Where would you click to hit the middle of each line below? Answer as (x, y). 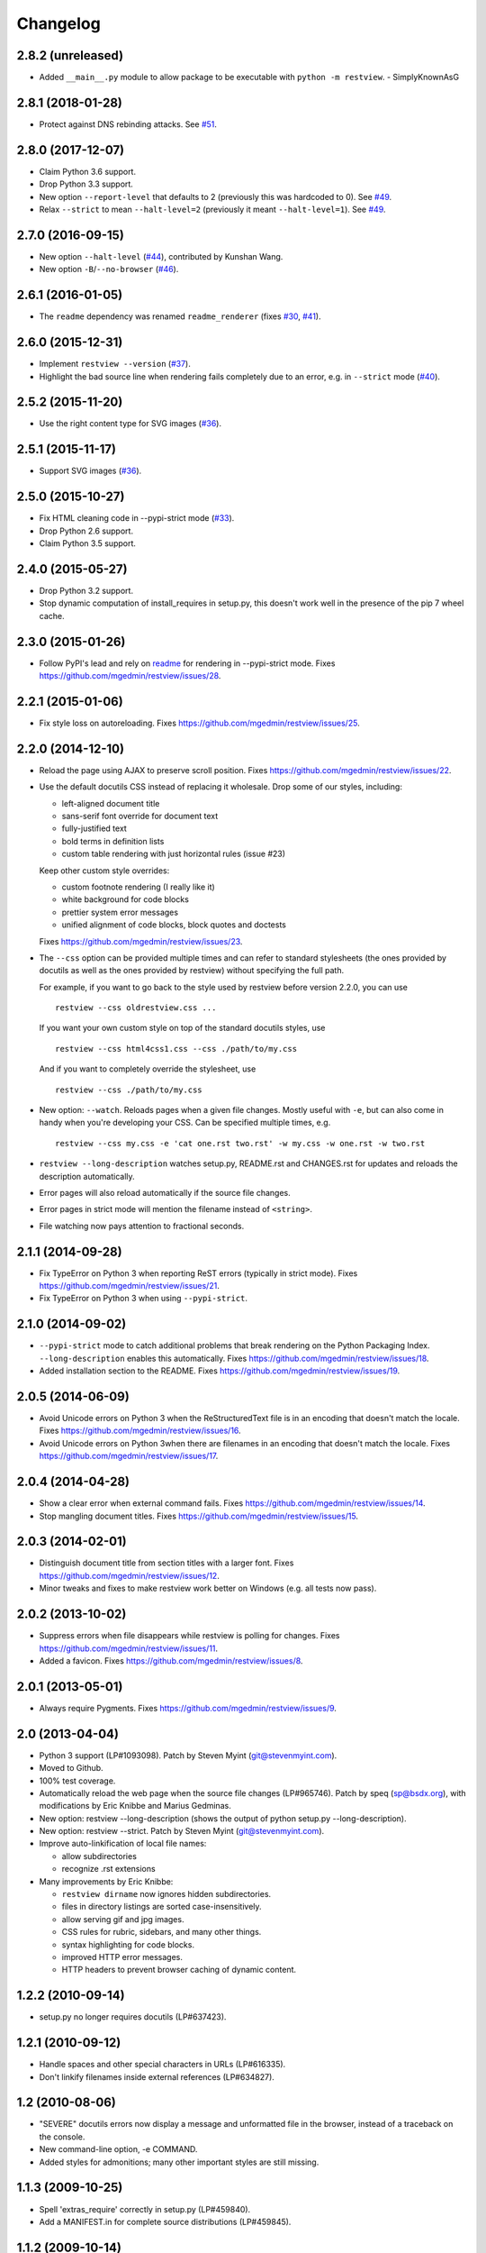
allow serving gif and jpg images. (123, 1919)
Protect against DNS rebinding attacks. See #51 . (128, 124)
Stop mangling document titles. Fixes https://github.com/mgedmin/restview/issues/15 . (199, 1516)
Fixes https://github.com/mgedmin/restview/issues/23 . (141, 941)
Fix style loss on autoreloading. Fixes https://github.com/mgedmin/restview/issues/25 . (199, 723)
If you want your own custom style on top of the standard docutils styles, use (182, 1028)
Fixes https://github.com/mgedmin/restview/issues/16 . (140, 1431)
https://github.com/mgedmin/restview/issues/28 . (130, 676)
